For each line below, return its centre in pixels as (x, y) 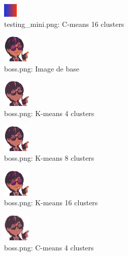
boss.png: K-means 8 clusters (49, 158)
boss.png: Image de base (42, 68)
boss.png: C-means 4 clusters (49, 247)
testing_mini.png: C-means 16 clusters (64, 24)
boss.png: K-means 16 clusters (51, 203)
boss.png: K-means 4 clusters (49, 113)
